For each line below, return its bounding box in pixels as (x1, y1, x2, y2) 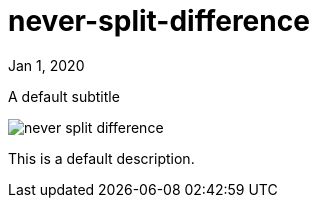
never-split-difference (8, 4, 310, 38)
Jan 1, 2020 (8, 56, 85, 74)
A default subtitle (8, 87, 120, 105)
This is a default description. (8, 149, 195, 167)
